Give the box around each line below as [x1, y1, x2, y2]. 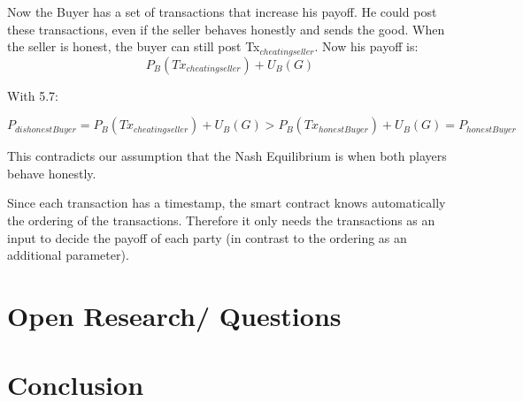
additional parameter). [7, 246, 129, 264]
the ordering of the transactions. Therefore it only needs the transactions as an [7, 211, 435, 230]
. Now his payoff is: [314, 37, 419, 56]
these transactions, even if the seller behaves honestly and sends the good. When [7, 19, 445, 38]
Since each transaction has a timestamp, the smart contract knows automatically [7, 193, 446, 212]
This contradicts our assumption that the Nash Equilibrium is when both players [7, 147, 447, 165]
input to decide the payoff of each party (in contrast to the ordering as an [7, 228, 407, 247]
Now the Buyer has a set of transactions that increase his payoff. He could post [7, 3, 437, 20]
